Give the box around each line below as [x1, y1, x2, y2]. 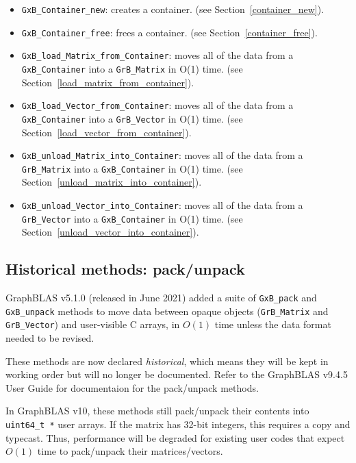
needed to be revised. [5, 331, 94, 345]
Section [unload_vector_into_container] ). [21, 225, 199, 239]
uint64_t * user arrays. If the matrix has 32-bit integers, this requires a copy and [5, 417, 351, 431]
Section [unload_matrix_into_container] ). [21, 175, 202, 189]
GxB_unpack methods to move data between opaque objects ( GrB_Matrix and [5, 303, 329, 318]
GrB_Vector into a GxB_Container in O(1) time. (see [21, 211, 243, 225]
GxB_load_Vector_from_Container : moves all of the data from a [21, 98, 294, 112]
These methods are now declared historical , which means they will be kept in [5, 353, 329, 368]
